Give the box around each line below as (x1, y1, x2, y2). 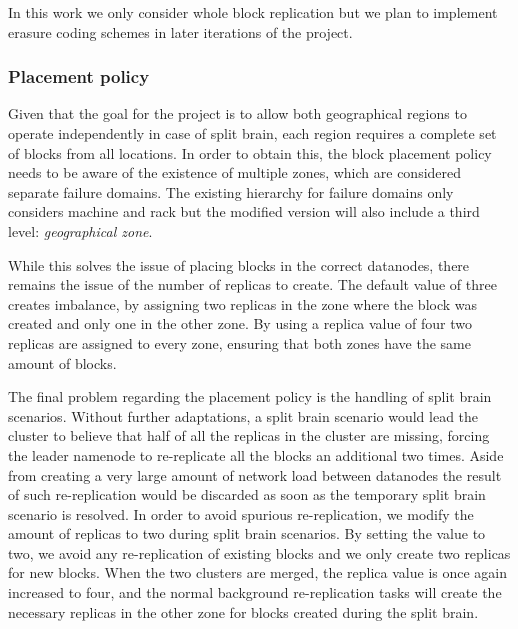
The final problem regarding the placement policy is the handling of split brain (8, 386, 492, 407)
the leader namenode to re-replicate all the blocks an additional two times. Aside (8, 444, 504, 465)
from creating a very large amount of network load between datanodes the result (8, 464, 502, 485)
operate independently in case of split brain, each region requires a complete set (8, 123, 497, 143)
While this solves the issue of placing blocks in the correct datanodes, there (8, 254, 470, 275)
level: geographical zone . (8, 220, 153, 241)
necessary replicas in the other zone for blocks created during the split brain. (8, 601, 479, 622)
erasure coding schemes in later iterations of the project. (8, 21, 353, 42)
